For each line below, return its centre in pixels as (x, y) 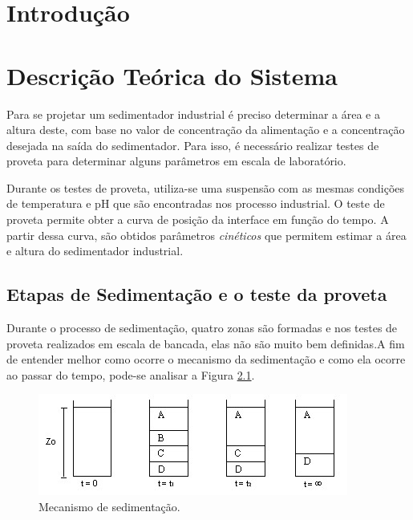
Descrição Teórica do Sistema (172, 75)
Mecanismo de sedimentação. (109, 507)
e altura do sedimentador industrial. (95, 251)
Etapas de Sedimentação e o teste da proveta (197, 294)
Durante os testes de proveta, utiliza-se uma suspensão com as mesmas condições (206, 187)
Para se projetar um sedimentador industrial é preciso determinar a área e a (193, 114)
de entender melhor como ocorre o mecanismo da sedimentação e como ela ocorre (206, 359)
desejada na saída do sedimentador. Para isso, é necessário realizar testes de (193, 145)
